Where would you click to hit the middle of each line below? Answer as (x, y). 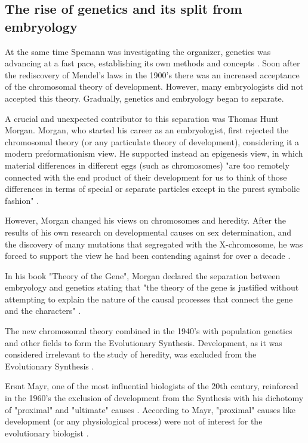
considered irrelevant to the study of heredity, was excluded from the (131, 354)
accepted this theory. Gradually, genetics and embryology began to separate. (144, 98)
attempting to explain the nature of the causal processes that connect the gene (149, 299)
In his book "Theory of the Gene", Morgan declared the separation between (143, 275)
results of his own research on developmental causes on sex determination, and (148, 232)
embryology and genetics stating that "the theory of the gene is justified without (152, 287)
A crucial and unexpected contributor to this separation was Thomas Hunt (142, 118)
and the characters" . (43, 311)
